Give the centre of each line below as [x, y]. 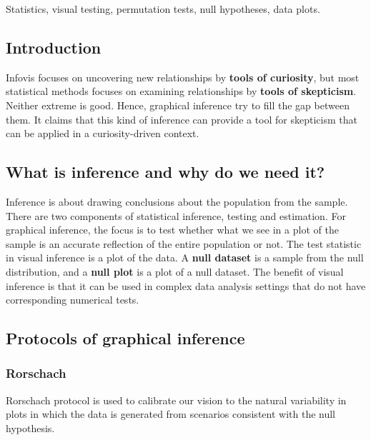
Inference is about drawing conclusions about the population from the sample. [177, 201]
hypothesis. [30, 427]
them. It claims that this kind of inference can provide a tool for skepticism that [182, 119]
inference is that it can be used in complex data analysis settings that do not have [186, 285]
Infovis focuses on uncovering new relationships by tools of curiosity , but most [183, 77]
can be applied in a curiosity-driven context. [103, 133]
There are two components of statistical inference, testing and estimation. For [176, 215]
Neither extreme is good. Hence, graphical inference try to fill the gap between [178, 105]
